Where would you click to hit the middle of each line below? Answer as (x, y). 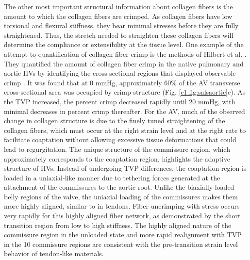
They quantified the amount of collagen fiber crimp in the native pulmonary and (124, 63)
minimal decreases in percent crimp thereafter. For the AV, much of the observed (125, 111)
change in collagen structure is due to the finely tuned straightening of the (115, 121)
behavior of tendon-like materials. (54, 253)
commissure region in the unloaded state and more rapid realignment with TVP (123, 235)
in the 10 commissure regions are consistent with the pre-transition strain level (121, 244)
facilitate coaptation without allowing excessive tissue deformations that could (120, 139)
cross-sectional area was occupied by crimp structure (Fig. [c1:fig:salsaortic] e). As (125, 92)
